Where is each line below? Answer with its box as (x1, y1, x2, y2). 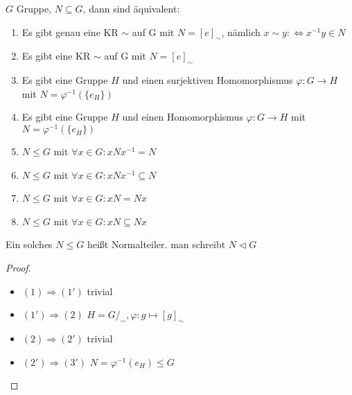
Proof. (6, 261, 31, 275)
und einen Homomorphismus (122, 109, 243, 124)
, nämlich (221, 24, 261, 39)
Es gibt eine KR (21, 49, 91, 63)
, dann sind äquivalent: (82, 1, 180, 15)
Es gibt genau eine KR (21, 24, 118, 39)
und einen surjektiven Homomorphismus (122, 73, 293, 87)
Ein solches (6, 237, 53, 252)
